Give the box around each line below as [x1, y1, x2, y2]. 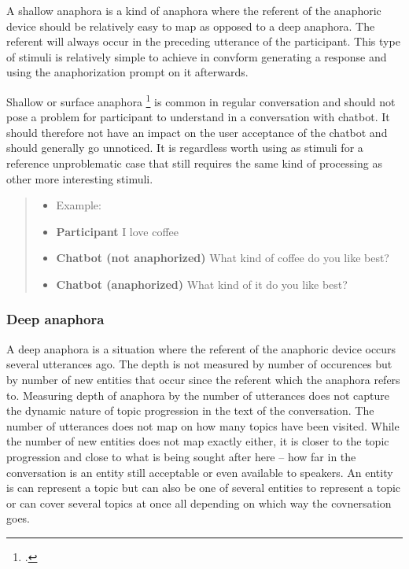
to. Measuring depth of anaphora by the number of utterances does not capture [6, 386, 389, 403]
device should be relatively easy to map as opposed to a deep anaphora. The [6, 17, 375, 34]
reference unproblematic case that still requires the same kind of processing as [6, 155, 382, 171]
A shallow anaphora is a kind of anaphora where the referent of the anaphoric [6, 2, 381, 18]
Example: [56, 197, 101, 213]
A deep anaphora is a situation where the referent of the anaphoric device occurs [6, 340, 396, 357]
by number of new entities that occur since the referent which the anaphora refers [6, 371, 400, 387]
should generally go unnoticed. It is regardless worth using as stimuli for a [6, 139, 363, 156]
